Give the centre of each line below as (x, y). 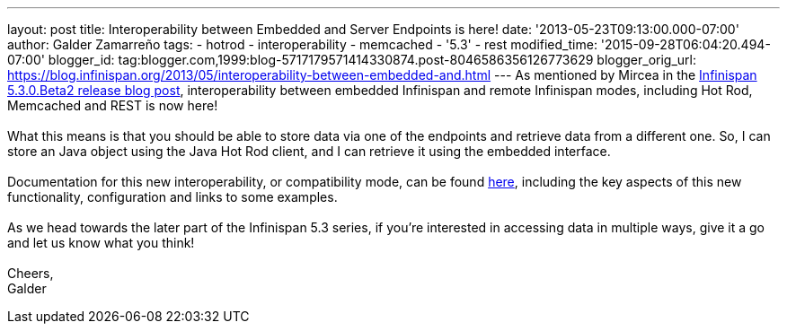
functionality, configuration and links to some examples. (172, 197)
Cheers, (31, 273)
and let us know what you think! (101, 243)
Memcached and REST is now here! (113, 105)
